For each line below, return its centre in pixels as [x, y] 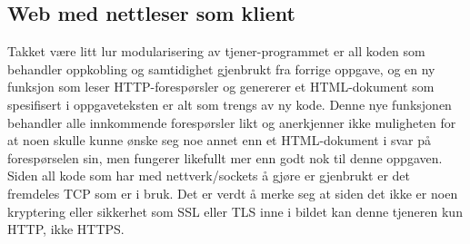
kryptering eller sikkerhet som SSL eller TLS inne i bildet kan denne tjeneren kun [235, 211]
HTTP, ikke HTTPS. [66, 229]
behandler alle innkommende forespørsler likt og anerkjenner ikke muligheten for [232, 122]
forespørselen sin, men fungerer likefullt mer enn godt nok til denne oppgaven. [225, 157]
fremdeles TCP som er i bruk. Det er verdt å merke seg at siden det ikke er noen [233, 193]
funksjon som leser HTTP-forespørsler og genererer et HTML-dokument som [221, 87]
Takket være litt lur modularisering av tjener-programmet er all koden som [216, 51]
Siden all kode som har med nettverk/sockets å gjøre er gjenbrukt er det [209, 176]
